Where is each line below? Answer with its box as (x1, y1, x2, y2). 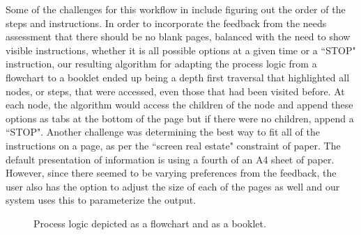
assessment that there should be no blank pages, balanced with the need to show (6, 29, 351, 44)
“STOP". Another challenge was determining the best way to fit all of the (6, 124, 320, 139)
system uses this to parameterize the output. (6, 193, 197, 207)
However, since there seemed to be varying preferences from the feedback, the (6, 165, 337, 180)
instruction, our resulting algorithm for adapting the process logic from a (6, 56, 317, 71)
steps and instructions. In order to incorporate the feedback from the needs (6, 15, 327, 30)
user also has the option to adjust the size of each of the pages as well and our (6, 179, 340, 193)
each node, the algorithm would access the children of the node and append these (6, 97, 353, 112)
